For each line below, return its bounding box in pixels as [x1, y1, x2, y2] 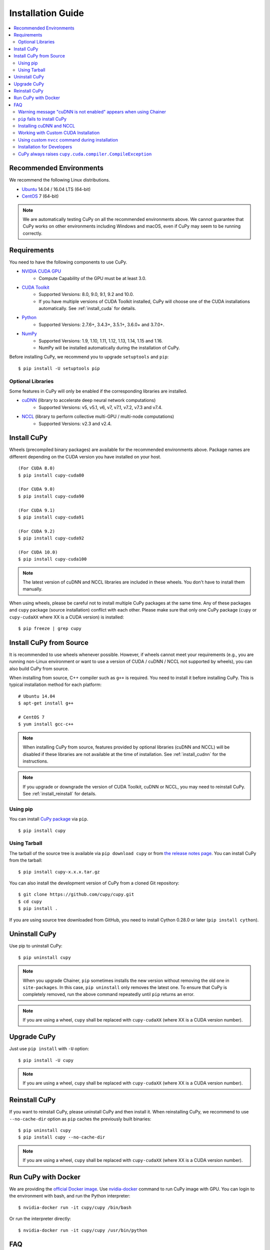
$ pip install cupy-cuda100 [18, 556, 87, 562]
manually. [22, 586, 42, 592]
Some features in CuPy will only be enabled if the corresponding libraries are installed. [9, 388, 187, 394]
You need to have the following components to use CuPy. [9, 259, 127, 265]
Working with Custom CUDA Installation [18, 130, 100, 136]
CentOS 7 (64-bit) [21, 193, 59, 199]
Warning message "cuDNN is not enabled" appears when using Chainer [18, 109, 166, 115]
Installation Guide [9, 7, 84, 18]
